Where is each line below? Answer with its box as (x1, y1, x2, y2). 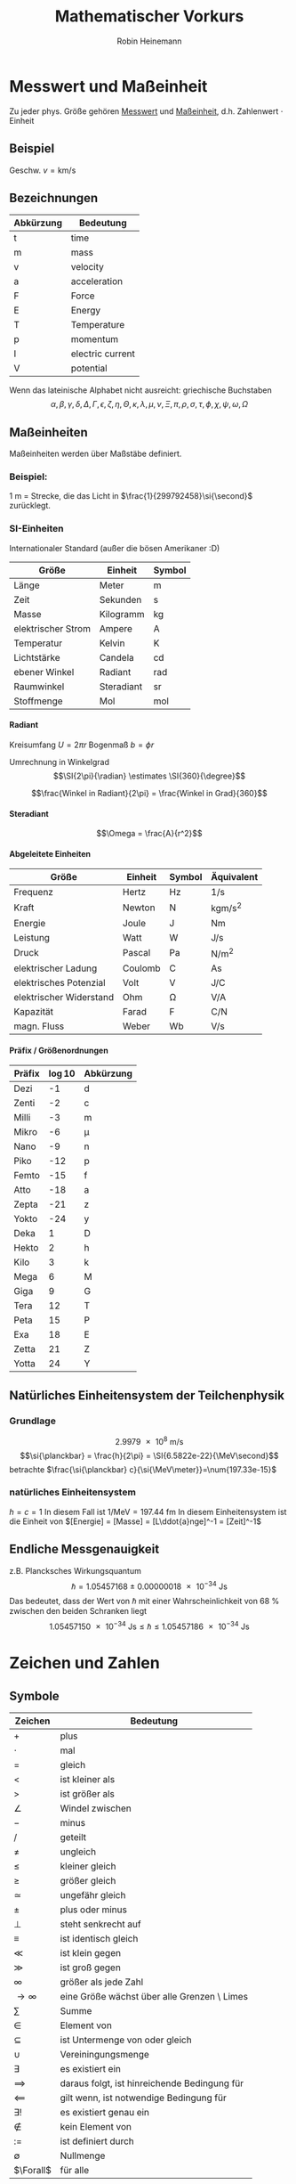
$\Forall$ (13, 2164, 52, 2176)
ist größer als (60, 1788, 116, 1800)
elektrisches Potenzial (13, 976, 106, 989)
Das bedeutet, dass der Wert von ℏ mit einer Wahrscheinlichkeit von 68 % (9, 1596, 280, 1607)
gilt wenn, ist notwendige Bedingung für (60, 2091, 227, 2104)
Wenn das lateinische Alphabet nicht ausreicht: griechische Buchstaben (9, 385, 273, 395)
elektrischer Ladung (13, 962, 98, 974)
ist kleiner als (60, 1772, 116, 1785)
